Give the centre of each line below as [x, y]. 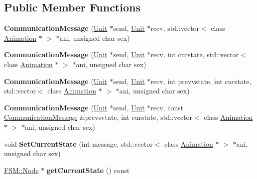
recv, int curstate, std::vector [195, 54]
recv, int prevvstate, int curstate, [201, 81]
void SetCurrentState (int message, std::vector [78, 143]
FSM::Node [21, 170]
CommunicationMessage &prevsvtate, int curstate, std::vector [98, 117]
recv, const [167, 107]
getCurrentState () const [88, 170]
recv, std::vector [175, 28]
